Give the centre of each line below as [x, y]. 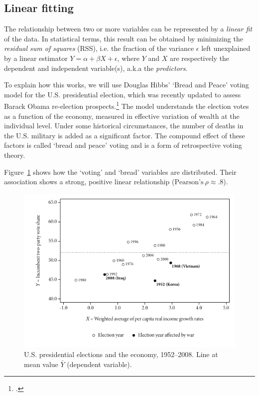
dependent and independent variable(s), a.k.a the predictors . [96, 68]
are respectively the [199, 58]
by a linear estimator [36, 58]
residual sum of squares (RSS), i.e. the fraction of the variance [99, 48]
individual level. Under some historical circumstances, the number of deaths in [124, 126]
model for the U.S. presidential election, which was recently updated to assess [123, 94]
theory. [15, 155]
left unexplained [226, 48]
